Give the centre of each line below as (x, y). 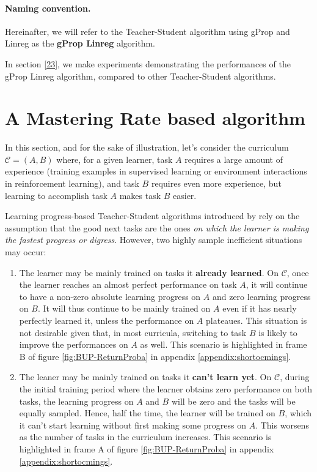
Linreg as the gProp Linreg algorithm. (80, 43)
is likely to (278, 332)
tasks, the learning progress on (76, 401)
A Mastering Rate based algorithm (155, 118)
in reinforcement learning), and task (72, 183)
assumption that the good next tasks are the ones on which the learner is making (157, 227)
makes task (140, 195)
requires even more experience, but (216, 183)
